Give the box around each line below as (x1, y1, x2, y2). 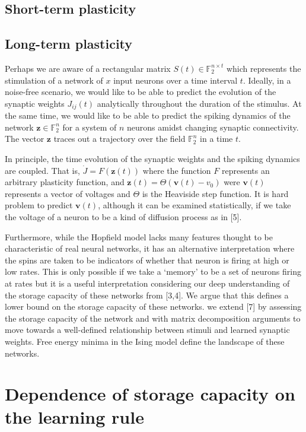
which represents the (226, 62, 301, 74)
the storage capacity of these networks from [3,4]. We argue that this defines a (5, 288, 289, 301)
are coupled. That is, (5, 164, 80, 176)
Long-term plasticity (5, 34, 133, 53)
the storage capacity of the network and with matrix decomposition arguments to (5, 312, 301, 324)
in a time (200, 132, 233, 145)
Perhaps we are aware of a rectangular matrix (5, 62, 171, 74)
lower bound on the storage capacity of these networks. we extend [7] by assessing (5, 300, 302, 313)
